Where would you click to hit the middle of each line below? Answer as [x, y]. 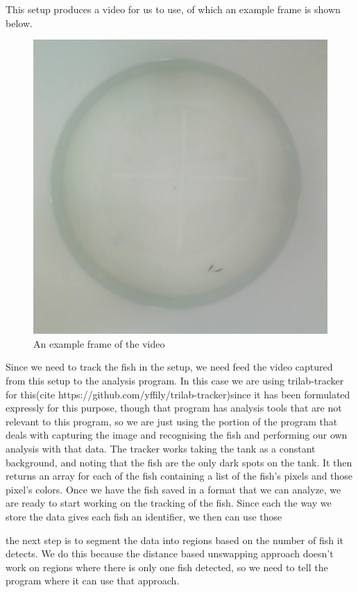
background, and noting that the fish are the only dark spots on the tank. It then [179, 462]
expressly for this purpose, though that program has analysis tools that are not [174, 408]
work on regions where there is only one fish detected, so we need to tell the [167, 567]
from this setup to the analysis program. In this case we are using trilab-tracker [175, 380]
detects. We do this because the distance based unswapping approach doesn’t [170, 553]
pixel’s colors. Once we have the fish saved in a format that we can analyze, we [173, 489]
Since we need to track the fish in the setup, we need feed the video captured [169, 367]
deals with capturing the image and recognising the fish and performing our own [177, 435]
